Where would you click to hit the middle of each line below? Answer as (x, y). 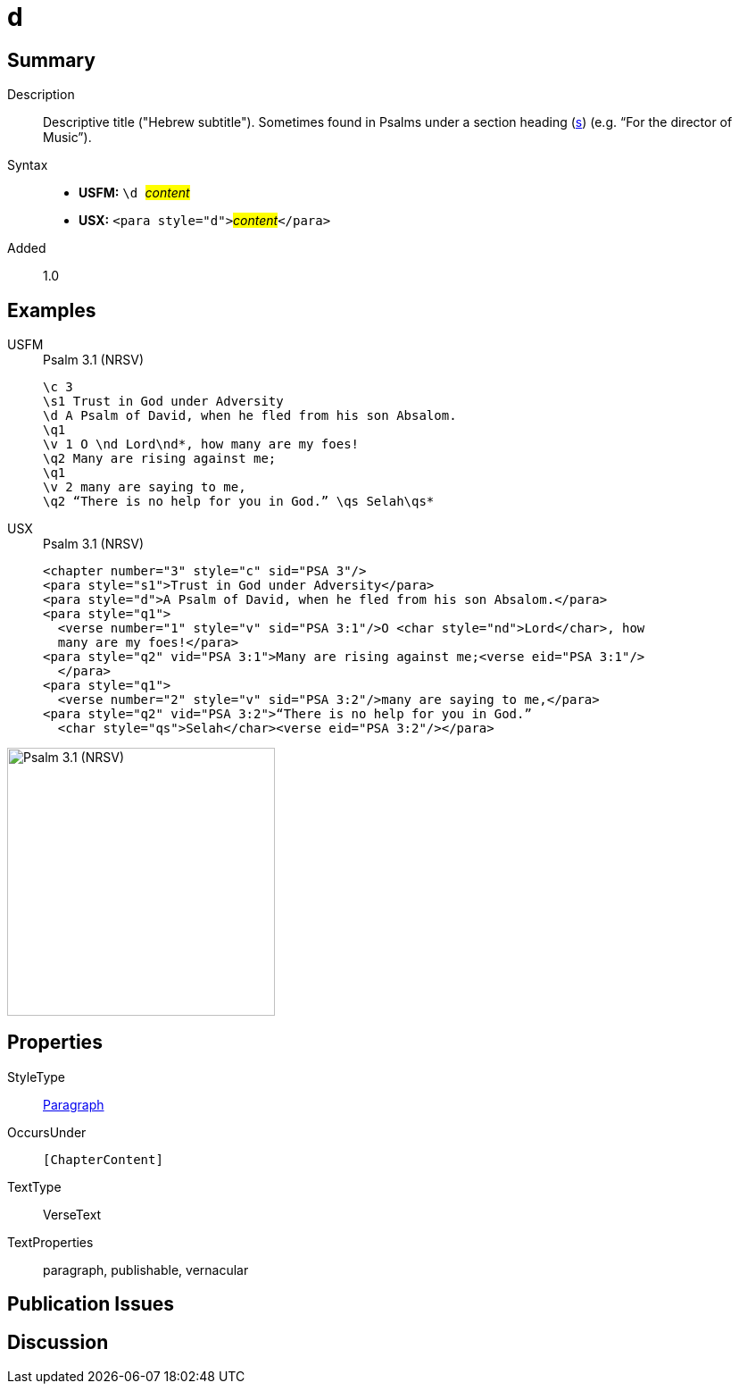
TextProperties (50, 1242)
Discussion (58, 1342)
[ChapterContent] (103, 1159)
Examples (52, 310)
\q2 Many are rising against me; (160, 459)
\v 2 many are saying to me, (145, 487)
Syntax (28, 165)
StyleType (36, 1077)
